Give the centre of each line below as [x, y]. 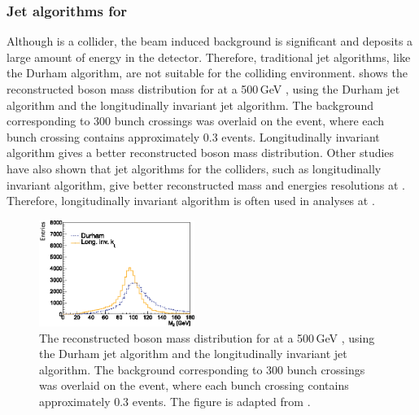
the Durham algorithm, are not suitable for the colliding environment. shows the [207, 73]
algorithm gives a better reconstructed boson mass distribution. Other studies [201, 153]
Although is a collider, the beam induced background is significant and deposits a [210, 41]
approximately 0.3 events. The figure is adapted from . [175, 401]
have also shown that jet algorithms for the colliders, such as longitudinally [194, 168]
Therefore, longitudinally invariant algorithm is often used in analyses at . [191, 201]
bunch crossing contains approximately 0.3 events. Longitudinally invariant [193, 136]
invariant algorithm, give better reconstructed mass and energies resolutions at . [206, 184]
